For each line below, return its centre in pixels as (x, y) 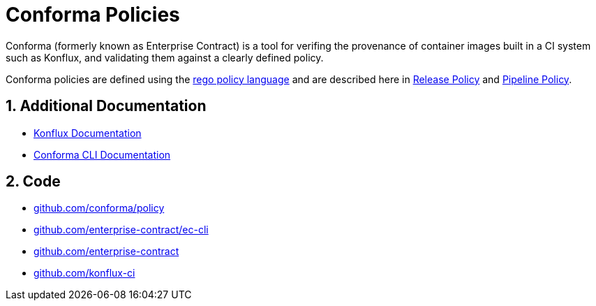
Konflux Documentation (88, 133)
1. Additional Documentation (106, 106)
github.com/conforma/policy (99, 208)
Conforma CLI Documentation (102, 154)
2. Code (33, 182)
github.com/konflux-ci (84, 273)
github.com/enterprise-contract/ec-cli (121, 230)
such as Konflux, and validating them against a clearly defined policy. (165, 57)
